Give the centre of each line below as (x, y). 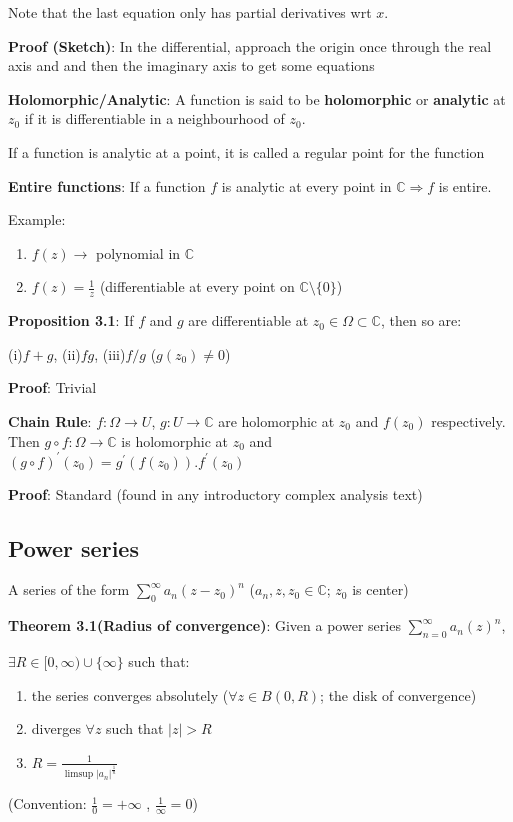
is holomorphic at (175, 440)
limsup (79, 774)
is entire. (465, 185)
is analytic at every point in (306, 185)
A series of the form (69, 589)
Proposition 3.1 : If (71, 320)
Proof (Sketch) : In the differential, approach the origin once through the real (250, 45)
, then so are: (421, 320)
